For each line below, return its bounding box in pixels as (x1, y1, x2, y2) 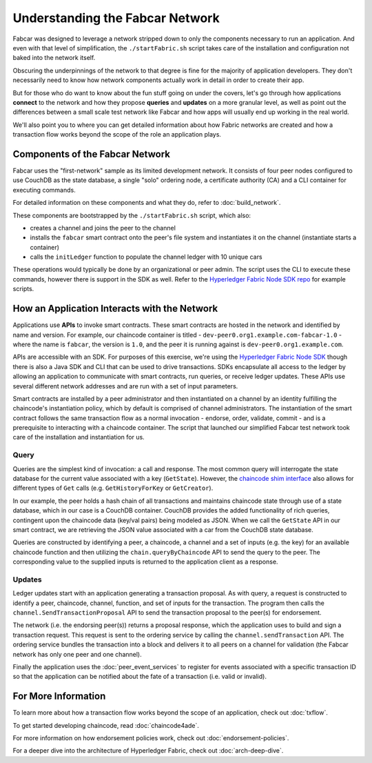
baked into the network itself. (12, 54, 96, 62)
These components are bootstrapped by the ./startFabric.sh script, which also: (12, 211, 251, 219)
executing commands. (12, 186, 76, 194)
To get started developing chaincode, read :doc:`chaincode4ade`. (12, 721, 200, 729)
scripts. (12, 285, 34, 293)
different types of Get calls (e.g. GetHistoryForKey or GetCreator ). (12, 484, 214, 493)
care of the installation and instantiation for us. (12, 433, 145, 442)
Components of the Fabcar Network (12, 148, 170, 160)
